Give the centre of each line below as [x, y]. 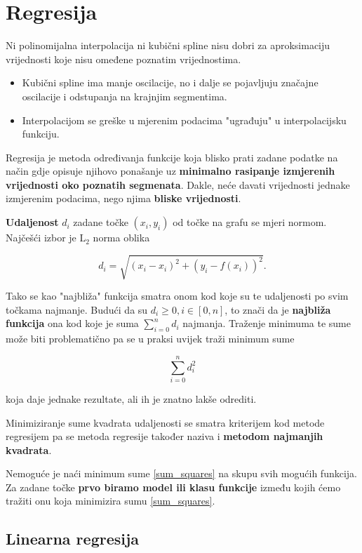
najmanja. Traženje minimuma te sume [267, 323]
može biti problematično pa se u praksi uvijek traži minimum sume [150, 339]
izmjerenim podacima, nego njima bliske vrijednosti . [123, 198]
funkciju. [41, 134]
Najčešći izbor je [41, 238]
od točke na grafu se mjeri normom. [250, 222]
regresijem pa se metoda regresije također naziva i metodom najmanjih [165, 436]
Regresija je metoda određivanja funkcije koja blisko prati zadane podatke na [172, 157]
